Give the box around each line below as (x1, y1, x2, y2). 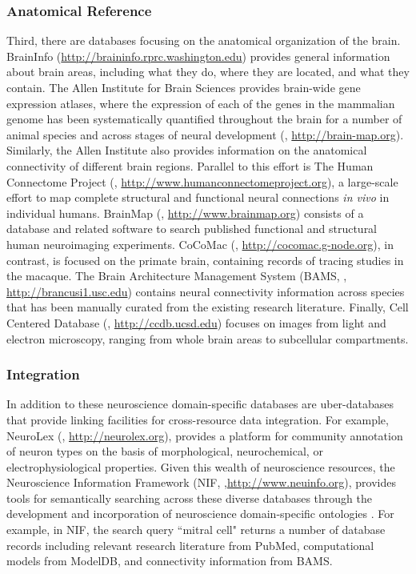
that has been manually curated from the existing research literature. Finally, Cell (6, 299, 409, 315)
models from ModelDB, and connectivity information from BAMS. (6, 552, 333, 569)
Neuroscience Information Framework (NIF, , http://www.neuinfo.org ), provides (6, 474, 396, 491)
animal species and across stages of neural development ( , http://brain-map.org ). (6, 126, 404, 142)
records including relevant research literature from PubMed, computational (6, 536, 374, 553)
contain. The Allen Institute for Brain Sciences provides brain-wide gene (6, 79, 361, 95)
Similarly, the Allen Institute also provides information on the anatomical (6, 142, 367, 159)
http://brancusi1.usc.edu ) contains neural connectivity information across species (6, 283, 405, 299)
